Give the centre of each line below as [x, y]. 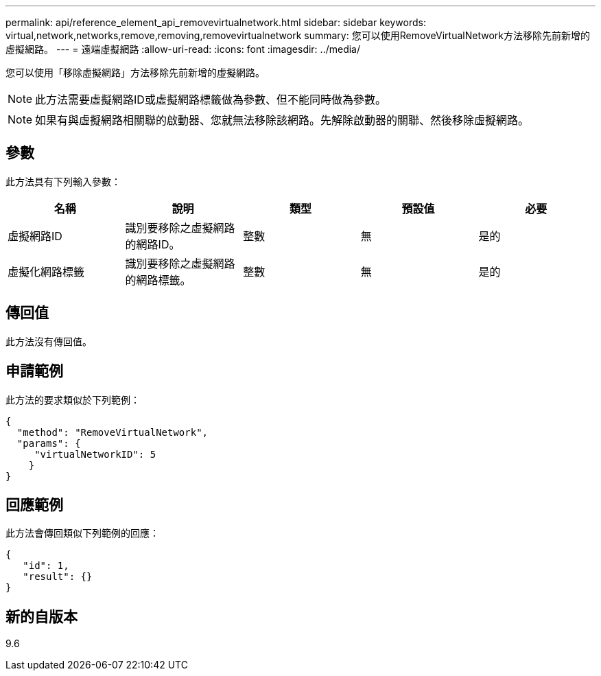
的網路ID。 [153, 244]
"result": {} [58, 577]
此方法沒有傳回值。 [49, 341]
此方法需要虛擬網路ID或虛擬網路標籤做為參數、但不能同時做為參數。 [211, 100]
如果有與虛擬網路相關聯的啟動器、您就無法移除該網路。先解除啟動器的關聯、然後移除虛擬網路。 [282, 120]
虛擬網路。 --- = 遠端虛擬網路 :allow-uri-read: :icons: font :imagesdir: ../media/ [183, 49]
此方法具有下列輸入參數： [63, 181]
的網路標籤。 [158, 280]
